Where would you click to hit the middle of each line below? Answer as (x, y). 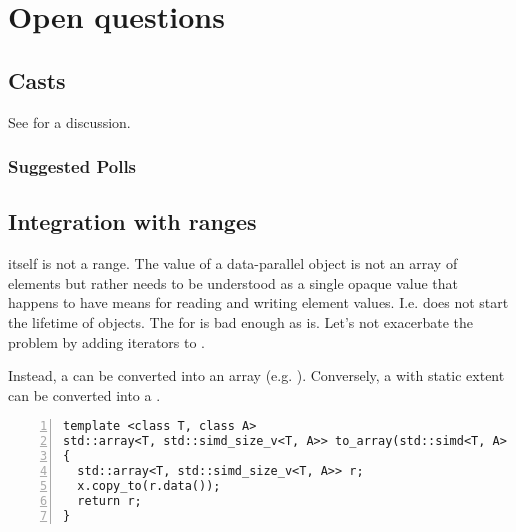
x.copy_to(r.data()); (149, 485)
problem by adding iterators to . (106, 341)
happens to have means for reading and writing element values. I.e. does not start (258, 302)
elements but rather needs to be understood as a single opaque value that (233, 282)
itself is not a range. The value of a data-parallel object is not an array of (233, 263)
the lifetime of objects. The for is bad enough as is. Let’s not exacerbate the (240, 322)
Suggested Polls (72, 166)
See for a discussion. (69, 121)
